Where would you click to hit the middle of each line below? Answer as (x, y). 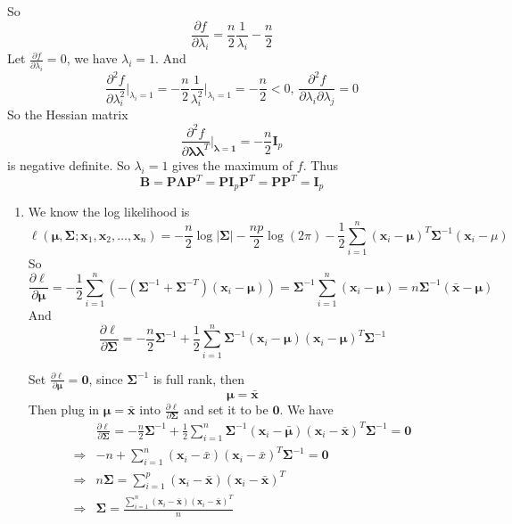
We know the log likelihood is (109, 212)
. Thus (320, 164)
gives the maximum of (233, 164)
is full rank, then (198, 378)
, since (106, 378)
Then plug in (64, 409)
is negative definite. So (69, 164)
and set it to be (226, 409)
